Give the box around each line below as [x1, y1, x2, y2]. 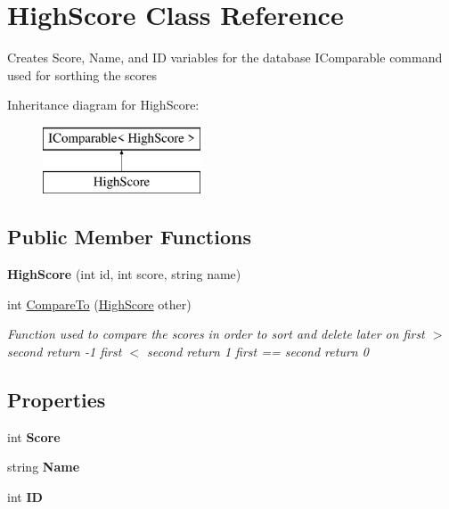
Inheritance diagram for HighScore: [7, 95, 200, 114]
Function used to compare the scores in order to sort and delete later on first [7, 324, 425, 343]
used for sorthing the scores [7, 65, 158, 84]
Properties [7, 386, 106, 414]
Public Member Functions [7, 223, 251, 250]
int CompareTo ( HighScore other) [7, 294, 192, 313]
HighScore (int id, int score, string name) [7, 265, 241, 283]
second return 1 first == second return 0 [146, 342, 369, 361]
